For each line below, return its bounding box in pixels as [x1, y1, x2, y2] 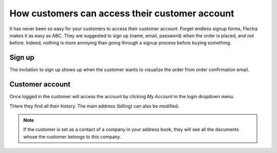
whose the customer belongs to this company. [23, 134, 122, 140]
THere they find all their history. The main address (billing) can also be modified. [9, 103, 180, 109]
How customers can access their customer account [9, 8, 234, 19]
